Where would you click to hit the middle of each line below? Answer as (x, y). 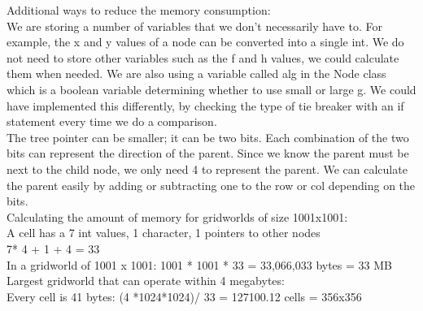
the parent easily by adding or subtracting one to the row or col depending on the (211, 185)
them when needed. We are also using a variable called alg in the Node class (196, 73)
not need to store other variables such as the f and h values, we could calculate (203, 57)
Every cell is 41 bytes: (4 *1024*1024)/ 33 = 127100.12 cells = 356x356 (184, 296)
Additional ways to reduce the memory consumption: (139, 10)
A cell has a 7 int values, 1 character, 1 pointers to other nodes (164, 233)
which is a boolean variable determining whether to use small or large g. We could (211, 89)
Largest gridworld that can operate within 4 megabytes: (146, 281)
